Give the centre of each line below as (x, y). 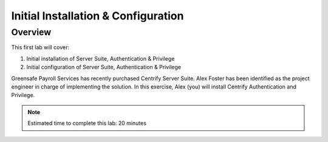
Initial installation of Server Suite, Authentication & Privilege (101, 58)
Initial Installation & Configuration (97, 16)
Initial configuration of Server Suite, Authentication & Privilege (104, 67)
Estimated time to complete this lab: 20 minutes (87, 123)
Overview (31, 32)
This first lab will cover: (40, 47)
